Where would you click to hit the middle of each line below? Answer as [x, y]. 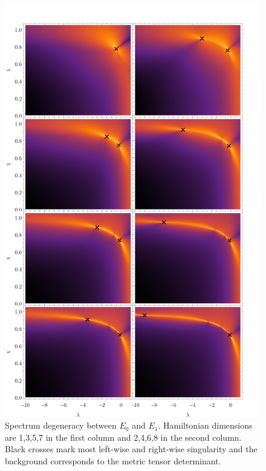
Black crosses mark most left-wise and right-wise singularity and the [131, 449]
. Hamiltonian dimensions [205, 425]
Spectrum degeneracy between [61, 425]
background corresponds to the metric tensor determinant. [113, 460]
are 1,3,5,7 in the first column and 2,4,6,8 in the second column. [123, 437]
